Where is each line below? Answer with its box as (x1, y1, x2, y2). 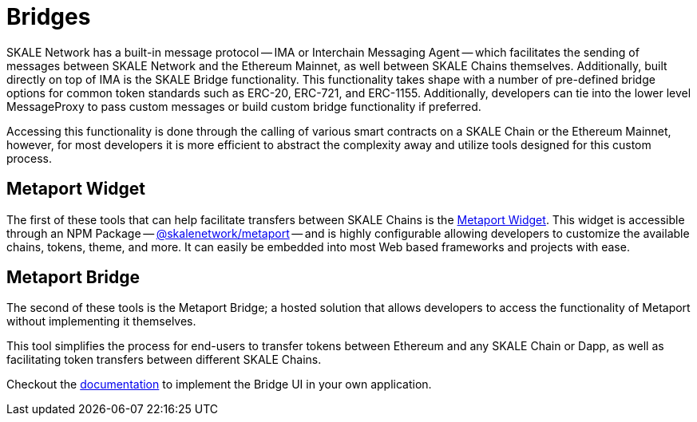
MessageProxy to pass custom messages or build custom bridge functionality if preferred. (6, 99, 481, 113)
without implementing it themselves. (6, 314, 196, 329)
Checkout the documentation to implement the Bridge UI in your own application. (6, 377, 432, 392)
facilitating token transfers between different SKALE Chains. (6, 353, 322, 367)
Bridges (6, 3, 91, 30)
